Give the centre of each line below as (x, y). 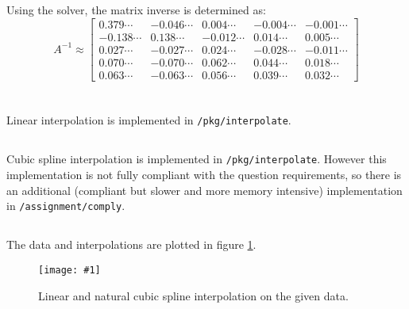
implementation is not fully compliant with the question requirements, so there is (204, 175)
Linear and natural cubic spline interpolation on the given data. (193, 295)
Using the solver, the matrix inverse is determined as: (136, 10)
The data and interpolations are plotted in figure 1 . (131, 244)
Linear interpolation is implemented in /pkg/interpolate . (149, 120)
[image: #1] (69, 270)
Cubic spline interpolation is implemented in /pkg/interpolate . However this (197, 159)
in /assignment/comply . (66, 206)
